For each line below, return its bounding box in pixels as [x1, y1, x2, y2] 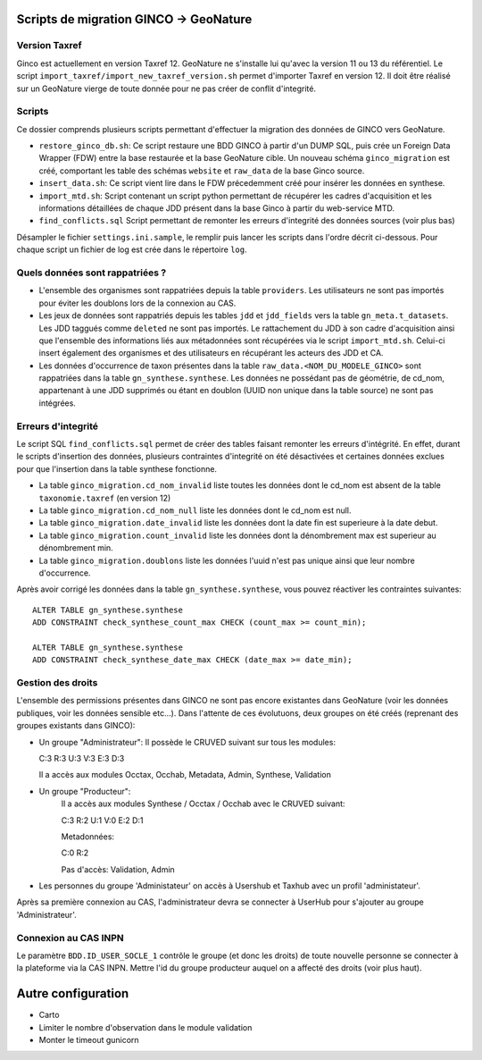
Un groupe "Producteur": [38, 786, 131, 796]
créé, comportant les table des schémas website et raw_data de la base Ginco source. [38, 165, 365, 176]
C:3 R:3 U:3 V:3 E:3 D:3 [38, 753, 125, 763]
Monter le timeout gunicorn [38, 1035, 139, 1046]
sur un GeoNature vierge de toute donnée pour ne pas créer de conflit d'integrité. [16, 83, 317, 94]
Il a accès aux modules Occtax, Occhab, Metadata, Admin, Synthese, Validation [38, 770, 332, 780]
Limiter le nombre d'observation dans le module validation [38, 1022, 253, 1032]
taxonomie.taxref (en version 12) [38, 492, 171, 503]
